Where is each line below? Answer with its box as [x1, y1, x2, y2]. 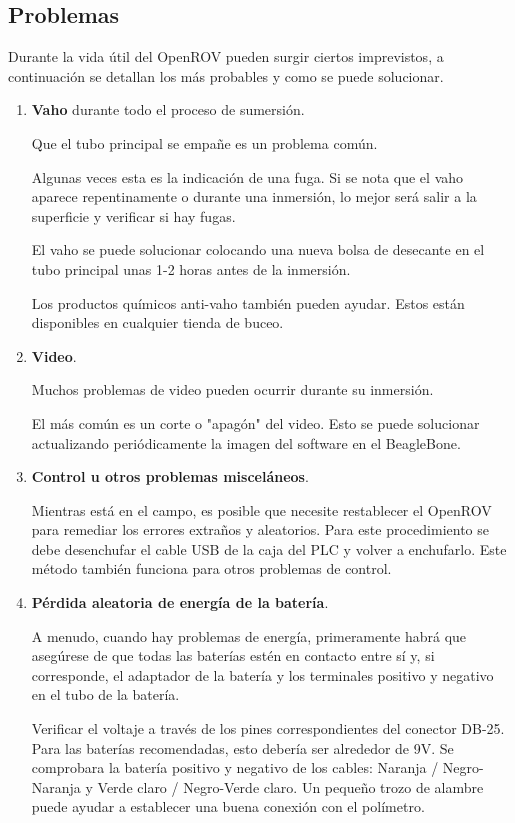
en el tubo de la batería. [31, 684, 180, 705]
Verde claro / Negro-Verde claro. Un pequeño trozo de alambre [97, 776, 484, 797]
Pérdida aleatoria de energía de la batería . [31, 592, 329, 613]
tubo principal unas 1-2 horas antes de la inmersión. [31, 258, 351, 279]
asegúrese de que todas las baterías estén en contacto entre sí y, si [31, 645, 435, 666]
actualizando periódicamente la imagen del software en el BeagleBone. [31, 432, 461, 453]
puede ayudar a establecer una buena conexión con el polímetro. [31, 796, 425, 817]
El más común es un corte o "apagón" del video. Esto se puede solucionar [31, 412, 480, 433]
